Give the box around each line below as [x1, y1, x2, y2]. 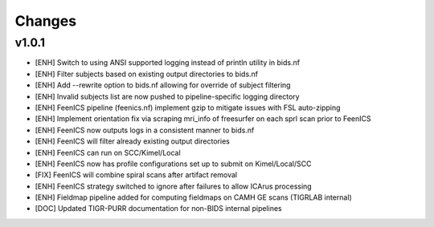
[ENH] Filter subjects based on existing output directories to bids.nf [35, 69, 259, 79]
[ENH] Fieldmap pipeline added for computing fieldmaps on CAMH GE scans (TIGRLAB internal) [35, 193, 353, 202]
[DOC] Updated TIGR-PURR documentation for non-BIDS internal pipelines [35, 204, 282, 213]
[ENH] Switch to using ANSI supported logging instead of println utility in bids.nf [35, 58, 301, 67]
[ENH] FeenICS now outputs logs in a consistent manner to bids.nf [35, 125, 255, 135]
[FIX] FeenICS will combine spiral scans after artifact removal [35, 170, 237, 180]
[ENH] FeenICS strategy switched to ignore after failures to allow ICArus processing [35, 181, 313, 191]
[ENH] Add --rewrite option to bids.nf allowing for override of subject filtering [35, 80, 291, 90]
